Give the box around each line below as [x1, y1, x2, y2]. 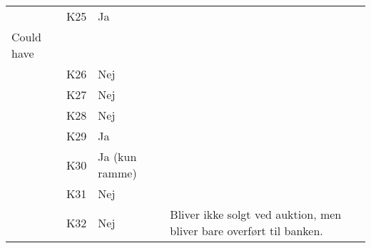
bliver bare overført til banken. [170, 222, 323, 239]
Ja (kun [98, 148, 137, 165]
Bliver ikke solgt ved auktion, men [170, 206, 342, 222]
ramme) [98, 165, 137, 181]
